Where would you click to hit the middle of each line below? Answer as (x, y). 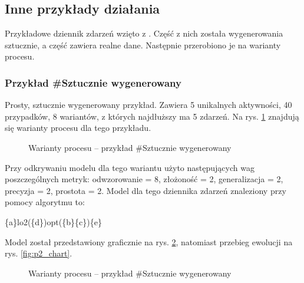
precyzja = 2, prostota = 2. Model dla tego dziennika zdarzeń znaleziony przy (146, 190)
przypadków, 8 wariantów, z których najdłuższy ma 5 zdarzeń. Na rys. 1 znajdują (152, 116)
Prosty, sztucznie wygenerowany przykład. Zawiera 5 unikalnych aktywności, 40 (148, 105)
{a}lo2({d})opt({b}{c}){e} (53, 221)
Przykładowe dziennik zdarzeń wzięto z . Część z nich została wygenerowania (144, 33)
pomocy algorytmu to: (45, 202)
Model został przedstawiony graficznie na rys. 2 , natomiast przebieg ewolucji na (149, 241)
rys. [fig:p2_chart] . (39, 253)
